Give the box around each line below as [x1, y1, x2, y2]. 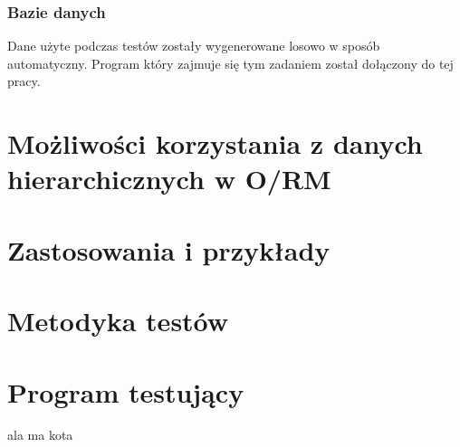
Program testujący [7, 373, 244, 410]
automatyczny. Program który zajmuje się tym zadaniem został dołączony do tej [7, 53, 454, 72]
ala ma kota [7, 425, 73, 444]
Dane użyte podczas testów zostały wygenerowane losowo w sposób [7, 36, 380, 55]
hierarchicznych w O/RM [7, 160, 331, 197]
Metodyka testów [7, 302, 229, 339]
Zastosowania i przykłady [7, 231, 331, 268]
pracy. [7, 71, 41, 90]
